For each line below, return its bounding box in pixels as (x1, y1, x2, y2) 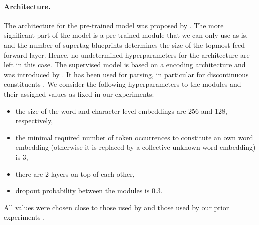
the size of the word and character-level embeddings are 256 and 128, (15, 105, 227, 116)
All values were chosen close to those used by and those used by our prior (4, 202, 229, 212)
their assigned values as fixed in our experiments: (4, 88, 154, 99)
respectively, (15, 115, 53, 126)
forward (4, 49, 27, 60)
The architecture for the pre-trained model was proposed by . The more (4, 20, 224, 30)
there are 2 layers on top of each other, (15, 168, 135, 179)
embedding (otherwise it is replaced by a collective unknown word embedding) (15, 142, 256, 152)
